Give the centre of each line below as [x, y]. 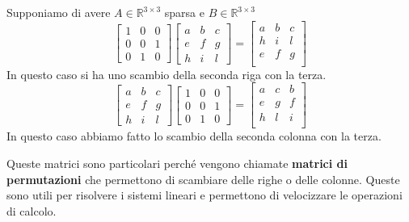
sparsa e [184, 12]
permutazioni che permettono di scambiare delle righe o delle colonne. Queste [203, 179]
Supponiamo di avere [59, 12]
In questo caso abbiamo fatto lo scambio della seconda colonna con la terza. [194, 136]
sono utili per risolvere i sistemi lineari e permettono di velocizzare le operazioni [204, 195]
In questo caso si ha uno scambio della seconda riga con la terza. [167, 74]
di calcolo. [32, 210]
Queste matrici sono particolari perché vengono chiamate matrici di [177, 163]
